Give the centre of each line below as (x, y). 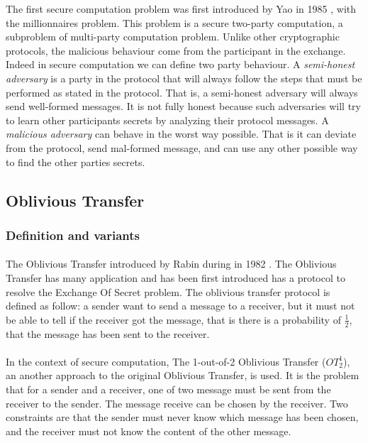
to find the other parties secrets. (76, 162)
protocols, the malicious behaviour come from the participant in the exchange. (176, 50)
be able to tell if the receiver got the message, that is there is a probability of (173, 319)
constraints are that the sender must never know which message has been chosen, (182, 417)
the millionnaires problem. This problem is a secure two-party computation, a (174, 22)
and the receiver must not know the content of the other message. (149, 431)
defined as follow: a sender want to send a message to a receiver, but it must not (180, 306)
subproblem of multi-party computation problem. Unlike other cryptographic (173, 37)
